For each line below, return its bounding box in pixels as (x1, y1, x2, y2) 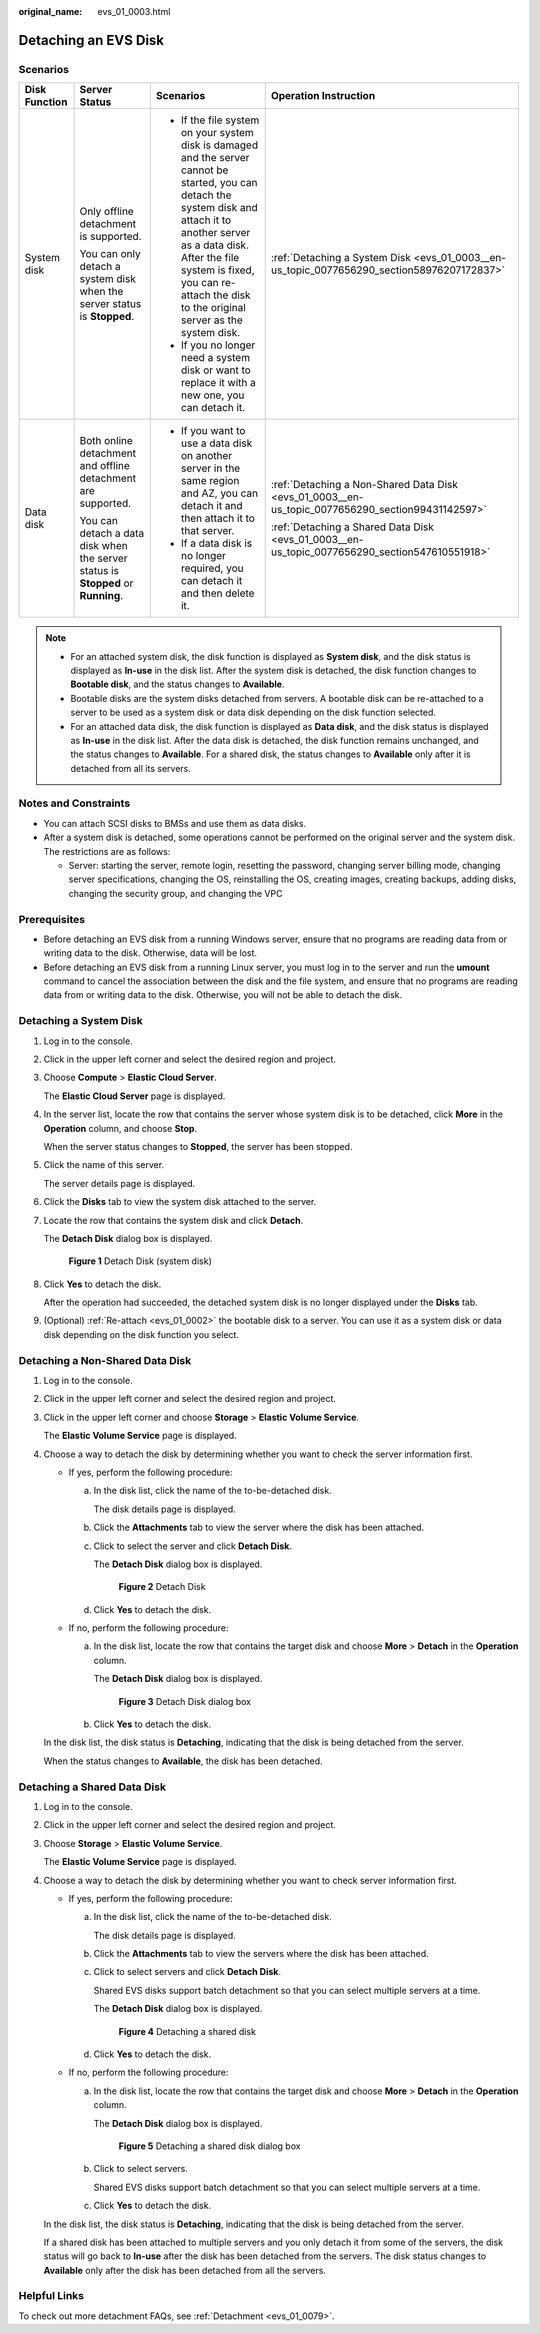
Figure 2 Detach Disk (118, 1581, 206, 1593)
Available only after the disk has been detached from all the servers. (43, 2264, 327, 2276)
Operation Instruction (270, 89, 376, 103)
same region (180, 474, 240, 488)
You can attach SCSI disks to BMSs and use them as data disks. (43, 817, 307, 829)
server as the (180, 313, 244, 327)
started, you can (180, 176, 259, 190)
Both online (79, 434, 134, 448)
